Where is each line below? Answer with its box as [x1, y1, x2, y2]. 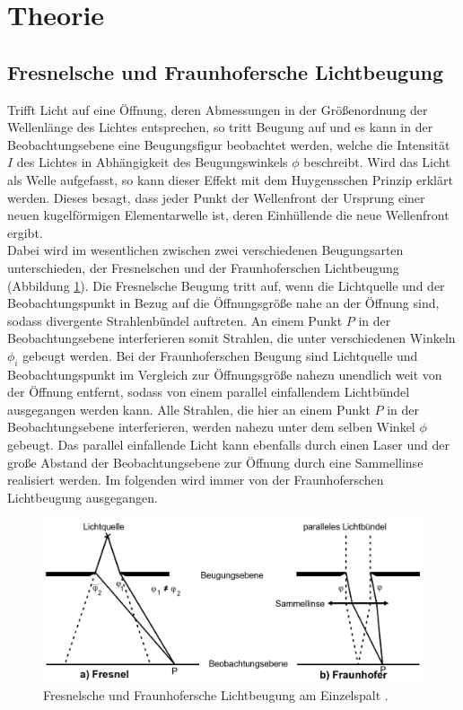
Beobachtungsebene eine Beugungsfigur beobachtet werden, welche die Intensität [7, 135, 450, 153]
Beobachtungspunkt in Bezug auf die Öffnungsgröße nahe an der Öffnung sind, [7, 294, 440, 312]
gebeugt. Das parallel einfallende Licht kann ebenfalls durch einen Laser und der [7, 435, 450, 454]
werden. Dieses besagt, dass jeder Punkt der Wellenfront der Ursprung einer [7, 188, 425, 206]
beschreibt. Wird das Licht [303, 153, 450, 171]
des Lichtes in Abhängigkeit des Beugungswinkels [16, 153, 288, 171]
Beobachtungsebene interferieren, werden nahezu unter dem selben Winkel [7, 417, 415, 436]
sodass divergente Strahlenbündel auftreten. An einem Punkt [7, 311, 343, 329]
